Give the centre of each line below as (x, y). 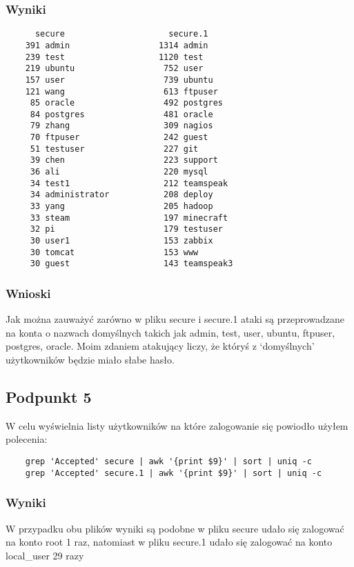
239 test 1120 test (114, 57)
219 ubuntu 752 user (114, 69)
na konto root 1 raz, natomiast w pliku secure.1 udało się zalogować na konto (169, 542)
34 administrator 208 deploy (121, 195)
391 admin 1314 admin (117, 45)
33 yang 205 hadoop (121, 207)
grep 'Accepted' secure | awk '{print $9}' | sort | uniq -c (168, 461)
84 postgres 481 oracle (121, 114)
